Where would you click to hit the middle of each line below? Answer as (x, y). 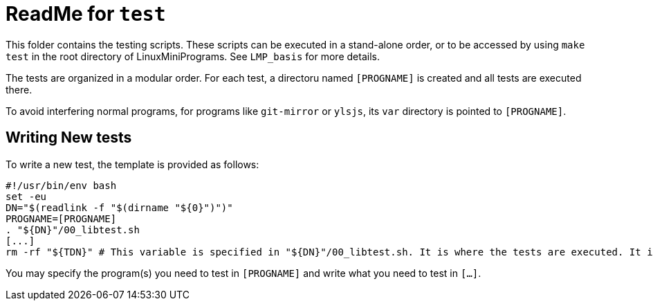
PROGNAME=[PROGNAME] (61, 218)
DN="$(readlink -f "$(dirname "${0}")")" (119, 207)
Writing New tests (69, 138)
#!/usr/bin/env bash (61, 185)
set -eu (26, 196)
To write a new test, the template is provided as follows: (132, 164)
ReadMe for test (86, 14)
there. (19, 89)
